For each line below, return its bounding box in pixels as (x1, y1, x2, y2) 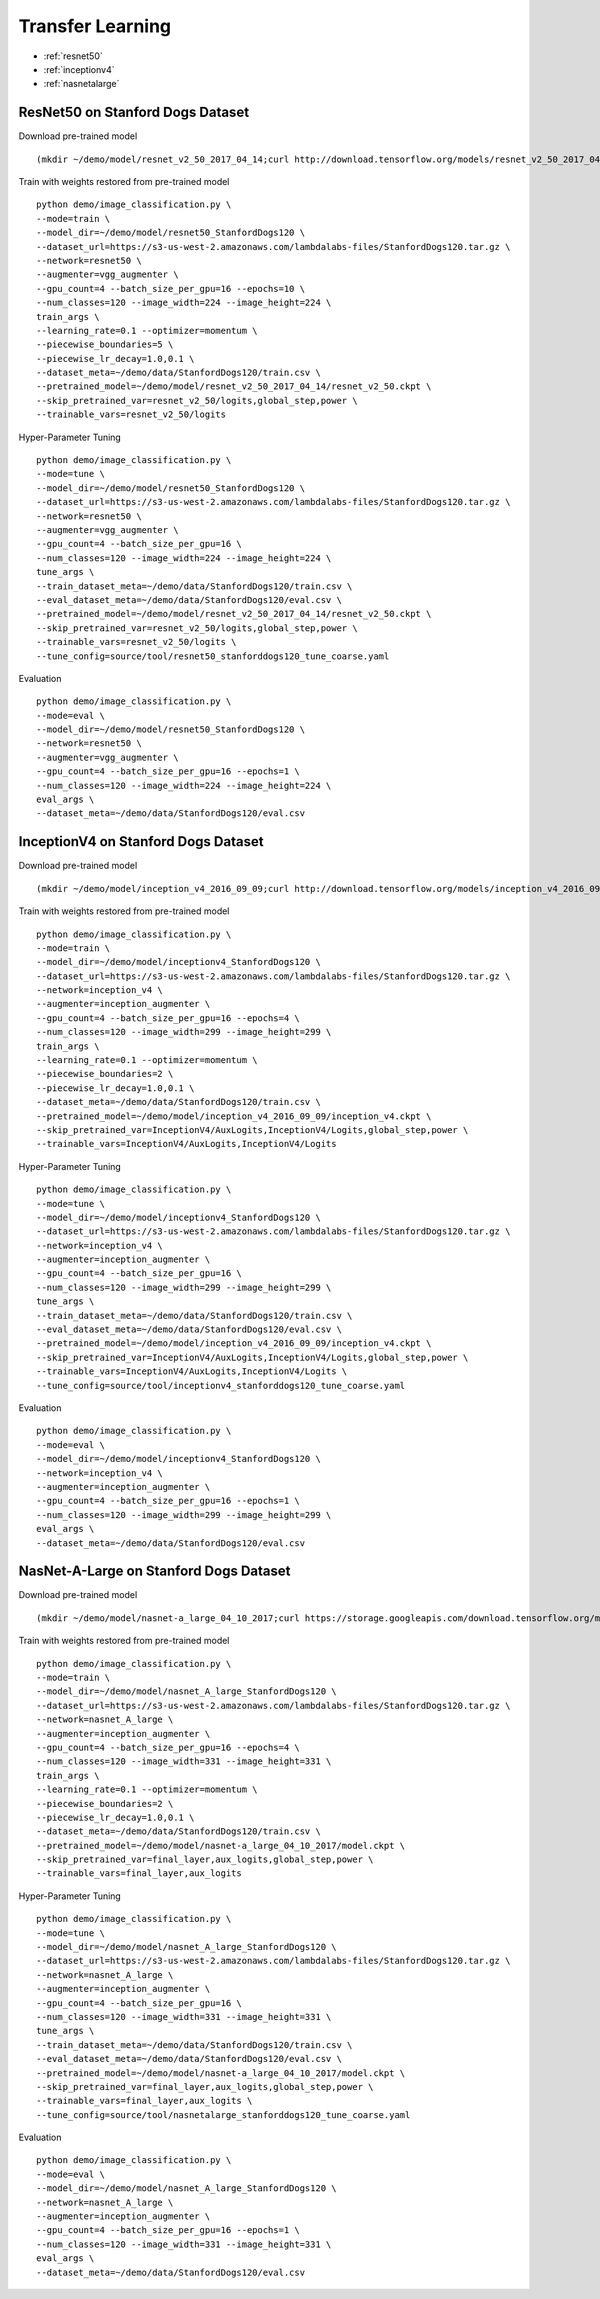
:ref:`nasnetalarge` (43, 78, 120, 90)
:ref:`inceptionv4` (43, 63, 115, 75)
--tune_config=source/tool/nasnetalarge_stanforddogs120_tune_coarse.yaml (36, 2109, 411, 2120)
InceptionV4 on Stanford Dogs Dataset (18, 833, 264, 850)
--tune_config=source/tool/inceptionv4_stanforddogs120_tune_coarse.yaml (36, 1380, 406, 1391)
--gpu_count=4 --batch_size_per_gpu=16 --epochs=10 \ (36, 283, 305, 294)
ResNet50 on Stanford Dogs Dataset (18, 104, 250, 121)
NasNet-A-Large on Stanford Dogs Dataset (18, 1563, 291, 1580)
